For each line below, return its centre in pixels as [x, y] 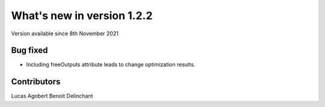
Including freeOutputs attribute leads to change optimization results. [111, 65]
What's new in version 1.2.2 [82, 16]
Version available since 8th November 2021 [65, 33]
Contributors [36, 82]
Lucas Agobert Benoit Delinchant [52, 96]
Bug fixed [29, 51]
